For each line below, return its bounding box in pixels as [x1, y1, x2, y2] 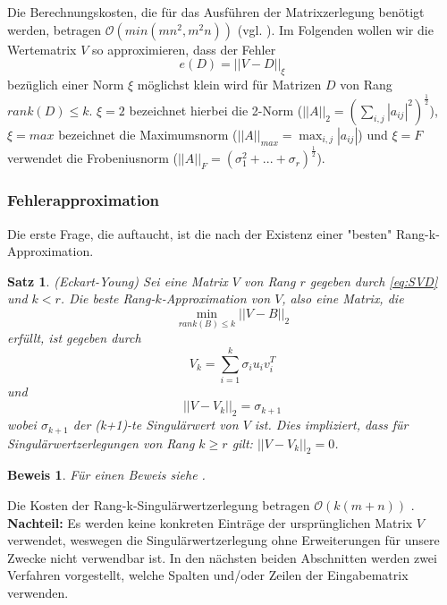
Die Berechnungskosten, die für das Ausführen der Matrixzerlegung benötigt [7, 3, 425, 21]
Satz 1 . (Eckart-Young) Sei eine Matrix [7, 271, 228, 290]
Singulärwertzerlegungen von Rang [7, 433, 195, 452]
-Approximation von [161, 289, 271, 308]
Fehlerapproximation [7, 189, 159, 211]
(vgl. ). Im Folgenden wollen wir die [237, 20, 434, 38]
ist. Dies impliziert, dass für [254, 415, 409, 434]
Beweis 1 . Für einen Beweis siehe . [7, 465, 206, 484]
